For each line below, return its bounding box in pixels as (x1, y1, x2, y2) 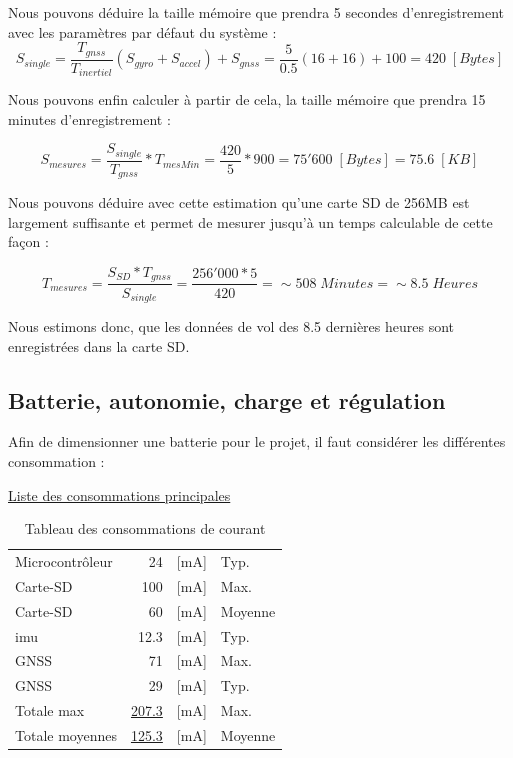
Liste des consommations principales (8, 484, 231, 505)
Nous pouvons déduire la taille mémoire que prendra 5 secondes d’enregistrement (8, 2, 505, 22)
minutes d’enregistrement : (8, 108, 171, 129)
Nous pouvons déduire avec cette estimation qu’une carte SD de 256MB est (8, 192, 470, 213)
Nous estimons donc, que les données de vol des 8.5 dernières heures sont (8, 315, 455, 336)
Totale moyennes (15, 724, 117, 745)
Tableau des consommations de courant (24, 518, 266, 539)
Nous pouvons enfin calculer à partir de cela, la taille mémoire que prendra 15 (8, 89, 486, 110)
